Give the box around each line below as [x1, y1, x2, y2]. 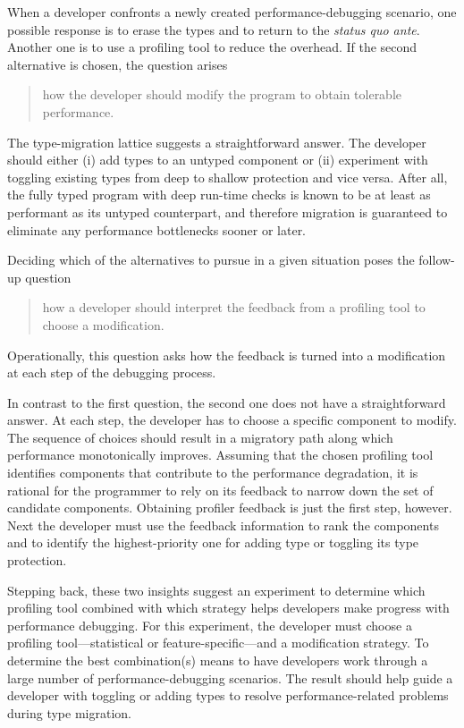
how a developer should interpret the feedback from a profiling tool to [42, 298, 426, 317]
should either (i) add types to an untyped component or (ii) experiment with [7, 150, 428, 169]
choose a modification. [42, 315, 165, 334]
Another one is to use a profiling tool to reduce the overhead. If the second [7, 38, 418, 56]
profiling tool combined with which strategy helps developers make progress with [7, 598, 450, 617]
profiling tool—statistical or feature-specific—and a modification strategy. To [7, 633, 429, 652]
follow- [418, 250, 455, 269]
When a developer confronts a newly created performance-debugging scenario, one [7, 3, 457, 21]
